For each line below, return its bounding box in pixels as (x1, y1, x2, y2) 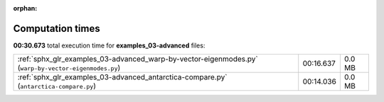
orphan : (13, 4, 38, 12)
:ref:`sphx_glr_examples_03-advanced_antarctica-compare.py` (17, 72, 228, 82)
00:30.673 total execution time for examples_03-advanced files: (13, 41, 206, 50)
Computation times (13, 22, 100, 35)
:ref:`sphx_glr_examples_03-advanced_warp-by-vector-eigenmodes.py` (17, 54, 259, 64)
